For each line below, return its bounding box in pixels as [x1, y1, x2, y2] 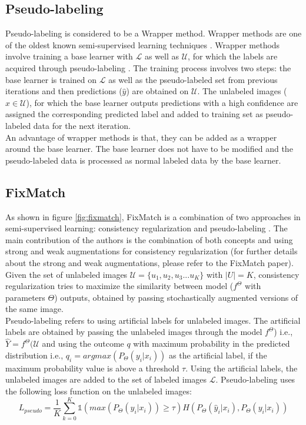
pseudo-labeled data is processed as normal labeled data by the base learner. [5, 154, 281, 166]
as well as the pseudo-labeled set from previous [108, 73, 278, 85]
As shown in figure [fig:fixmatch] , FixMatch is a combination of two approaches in [5, 210, 301, 223]
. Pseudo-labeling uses [215, 373, 295, 386]
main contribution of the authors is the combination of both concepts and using [5, 233, 293, 245]
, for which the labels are [188, 50, 278, 62]
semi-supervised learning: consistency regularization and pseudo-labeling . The [5, 222, 288, 234]
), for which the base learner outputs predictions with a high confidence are [26, 96, 298, 108]
